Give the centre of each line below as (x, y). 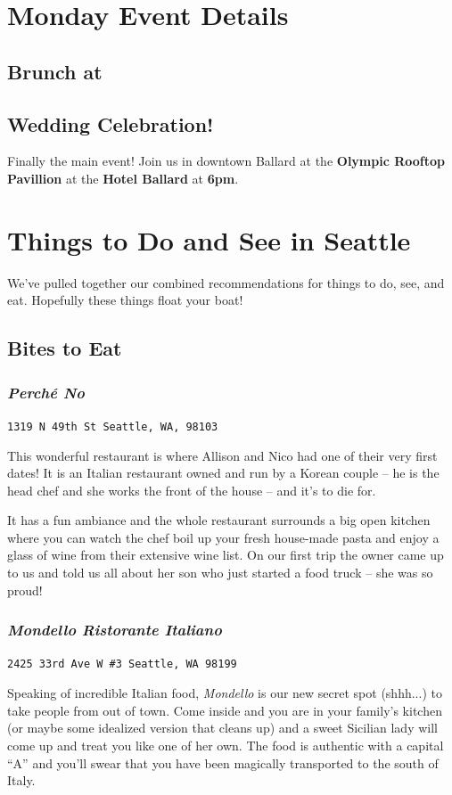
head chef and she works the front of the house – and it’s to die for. (192, 490)
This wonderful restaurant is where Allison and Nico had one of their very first (222, 455)
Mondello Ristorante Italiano (115, 630)
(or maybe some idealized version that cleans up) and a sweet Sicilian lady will (222, 728)
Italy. (21, 780)
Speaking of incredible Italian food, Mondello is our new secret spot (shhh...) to (225, 693)
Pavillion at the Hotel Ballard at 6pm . (123, 178)
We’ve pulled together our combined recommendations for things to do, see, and (226, 282)
